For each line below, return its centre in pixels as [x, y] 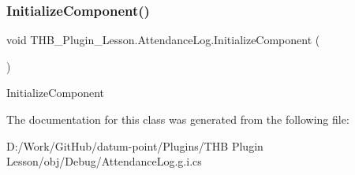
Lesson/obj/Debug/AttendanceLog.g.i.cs [104, 161]
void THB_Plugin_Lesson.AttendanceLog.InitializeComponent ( [163, 40]
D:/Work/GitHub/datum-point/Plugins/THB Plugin [135, 145]
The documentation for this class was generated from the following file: [178, 119]
